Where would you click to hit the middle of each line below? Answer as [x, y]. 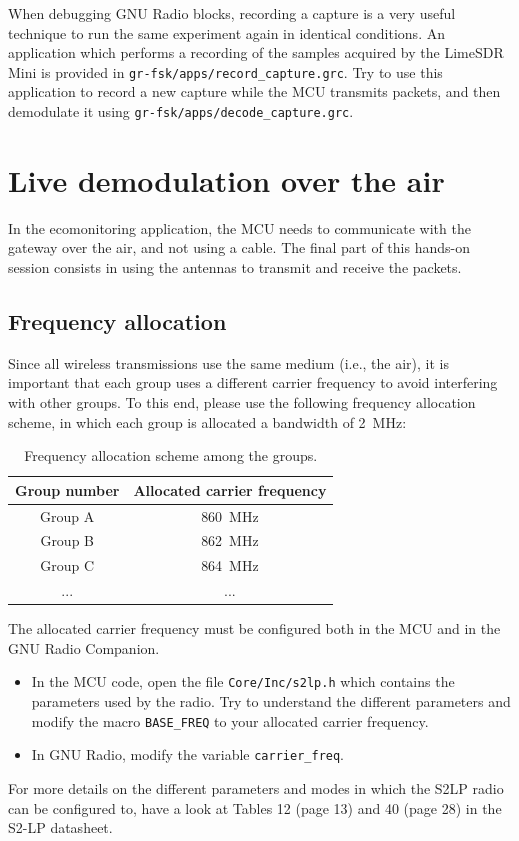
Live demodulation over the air [226, 179]
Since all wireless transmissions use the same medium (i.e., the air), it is [228, 362]
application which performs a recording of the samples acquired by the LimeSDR [256, 52]
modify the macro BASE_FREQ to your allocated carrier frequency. [230, 720]
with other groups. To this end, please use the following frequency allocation [242, 401]
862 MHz [230, 540]
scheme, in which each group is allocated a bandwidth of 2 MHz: [207, 421]
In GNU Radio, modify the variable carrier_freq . [188, 754]
